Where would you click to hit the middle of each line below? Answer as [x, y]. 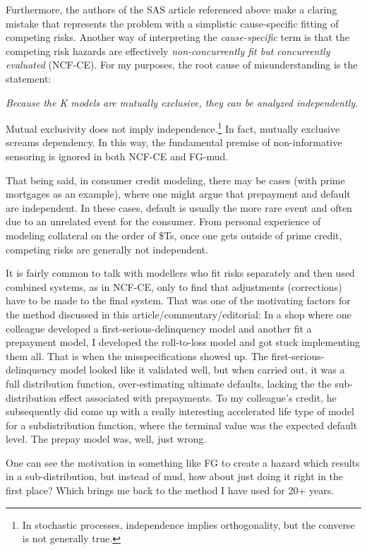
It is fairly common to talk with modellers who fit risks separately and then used [180, 273]
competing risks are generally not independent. [107, 249]
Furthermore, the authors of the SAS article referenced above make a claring [172, 9]
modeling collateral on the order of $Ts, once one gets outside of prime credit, [174, 235]
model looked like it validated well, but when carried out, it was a [203, 370]
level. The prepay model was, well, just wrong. [106, 439]
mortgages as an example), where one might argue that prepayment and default [178, 194]
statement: [29, 78]
